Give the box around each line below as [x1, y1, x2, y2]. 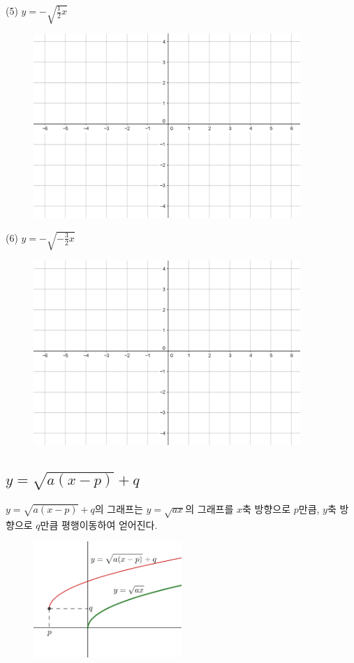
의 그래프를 [185, 502, 234, 516]
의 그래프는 [94, 502, 143, 516]
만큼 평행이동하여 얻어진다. [40, 517, 158, 532]
